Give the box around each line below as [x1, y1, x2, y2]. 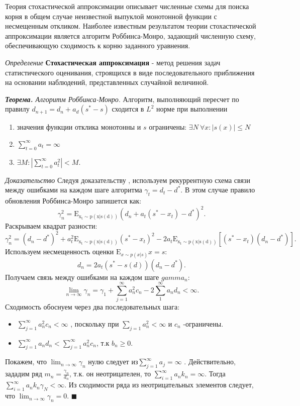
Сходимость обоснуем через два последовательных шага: [5, 301, 180, 312]
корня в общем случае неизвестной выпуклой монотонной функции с [5, 11, 217, 21]
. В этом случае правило [180, 184, 255, 195]
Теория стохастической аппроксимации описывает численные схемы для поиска [5, 1, 249, 11]
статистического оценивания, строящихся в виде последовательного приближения [5, 67, 255, 77]
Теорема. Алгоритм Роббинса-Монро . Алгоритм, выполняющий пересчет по [5, 93, 239, 104]
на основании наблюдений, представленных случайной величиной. [5, 77, 209, 87]
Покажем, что [5, 356, 47, 367]
